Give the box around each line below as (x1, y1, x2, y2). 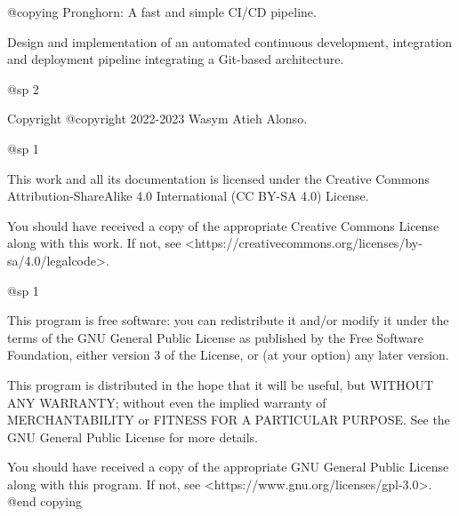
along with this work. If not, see (7, 234, 181, 252)
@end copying (7, 492, 83, 511)
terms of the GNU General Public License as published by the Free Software (7, 328, 423, 346)
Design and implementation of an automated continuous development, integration (7, 32, 453, 51)
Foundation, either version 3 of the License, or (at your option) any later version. (7, 345, 449, 364)
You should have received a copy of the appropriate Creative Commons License (7, 216, 439, 234)
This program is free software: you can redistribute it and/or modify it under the (7, 311, 449, 329)
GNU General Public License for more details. (7, 427, 259, 446)
